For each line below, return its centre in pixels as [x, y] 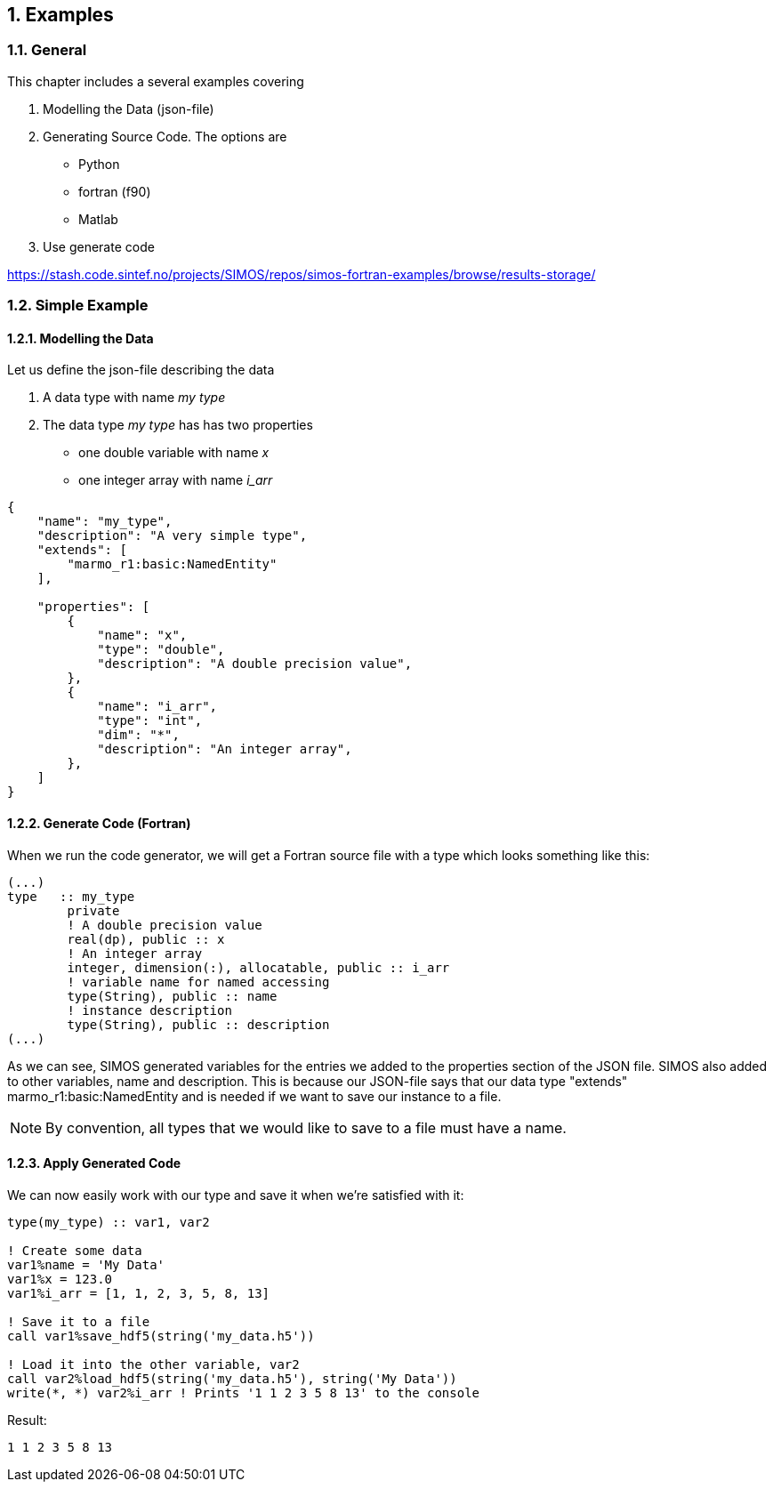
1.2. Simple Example [78, 306]
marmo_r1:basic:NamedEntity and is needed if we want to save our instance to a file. [254, 1096]
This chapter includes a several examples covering [156, 81]
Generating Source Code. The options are [165, 136]
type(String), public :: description [198, 1024]
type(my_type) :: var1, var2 [109, 1222]
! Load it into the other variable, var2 [153, 1364]
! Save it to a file [79, 1321]
